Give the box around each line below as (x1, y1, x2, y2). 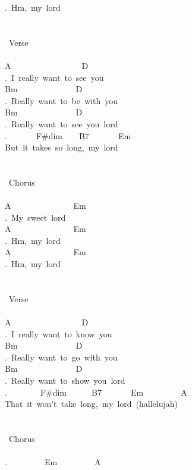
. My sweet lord (5, 211, 66, 223)
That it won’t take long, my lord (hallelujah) (5, 397, 178, 410)
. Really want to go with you (5, 350, 118, 363)
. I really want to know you (5, 327, 112, 340)
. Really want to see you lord (5, 117, 118, 130)
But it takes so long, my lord (5, 141, 118, 153)
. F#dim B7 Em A (5, 386, 187, 398)
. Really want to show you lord (5, 374, 125, 386)
